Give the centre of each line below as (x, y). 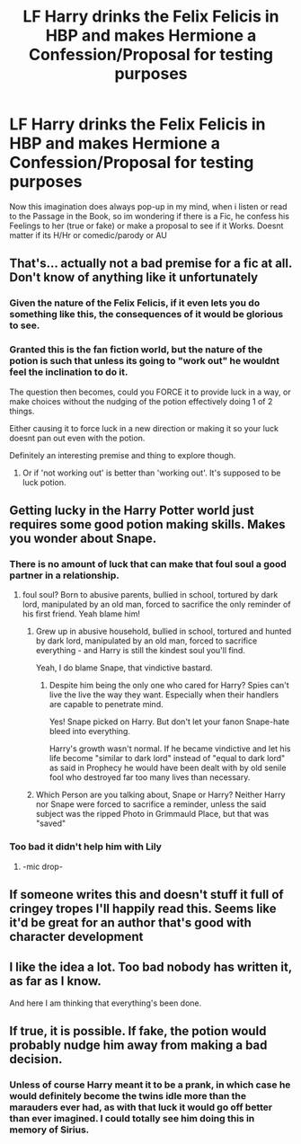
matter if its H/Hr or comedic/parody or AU (89, 235)
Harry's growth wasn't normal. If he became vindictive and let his (170, 749)
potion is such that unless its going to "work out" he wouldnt (145, 361)
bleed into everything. (89, 732)
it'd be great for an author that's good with (130, 922)
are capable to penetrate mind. (106, 705)
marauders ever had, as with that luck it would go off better (141, 1107)
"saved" (51, 823)
